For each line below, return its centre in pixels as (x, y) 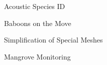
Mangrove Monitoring (37, 56)
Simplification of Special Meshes (54, 40)
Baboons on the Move (38, 23)
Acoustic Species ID (35, 6)
